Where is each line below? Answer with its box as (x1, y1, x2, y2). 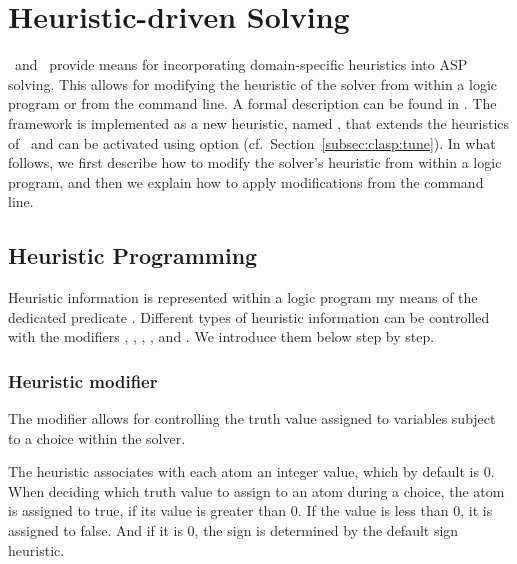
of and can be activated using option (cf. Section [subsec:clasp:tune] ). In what (8, 132, 496, 153)
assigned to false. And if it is (8, 520, 183, 541)
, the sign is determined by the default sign (194, 520, 459, 541)
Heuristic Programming (8, 240, 258, 271)
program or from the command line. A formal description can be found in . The (8, 93, 497, 114)
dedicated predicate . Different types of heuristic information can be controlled (8, 306, 490, 327)
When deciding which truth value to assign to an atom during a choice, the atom (8, 480, 505, 501)
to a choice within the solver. (8, 427, 186, 448)
